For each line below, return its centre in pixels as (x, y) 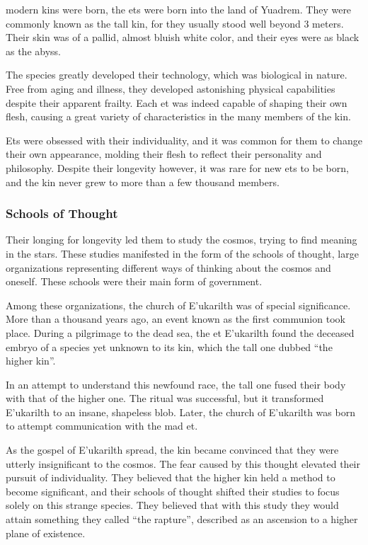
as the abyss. (33, 51)
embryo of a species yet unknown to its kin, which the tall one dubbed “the (169, 346)
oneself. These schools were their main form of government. (134, 281)
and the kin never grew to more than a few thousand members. (143, 182)
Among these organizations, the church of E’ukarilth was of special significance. (178, 305)
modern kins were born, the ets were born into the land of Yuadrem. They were (179, 9)
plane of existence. (46, 533)
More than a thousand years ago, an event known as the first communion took (176, 319)
